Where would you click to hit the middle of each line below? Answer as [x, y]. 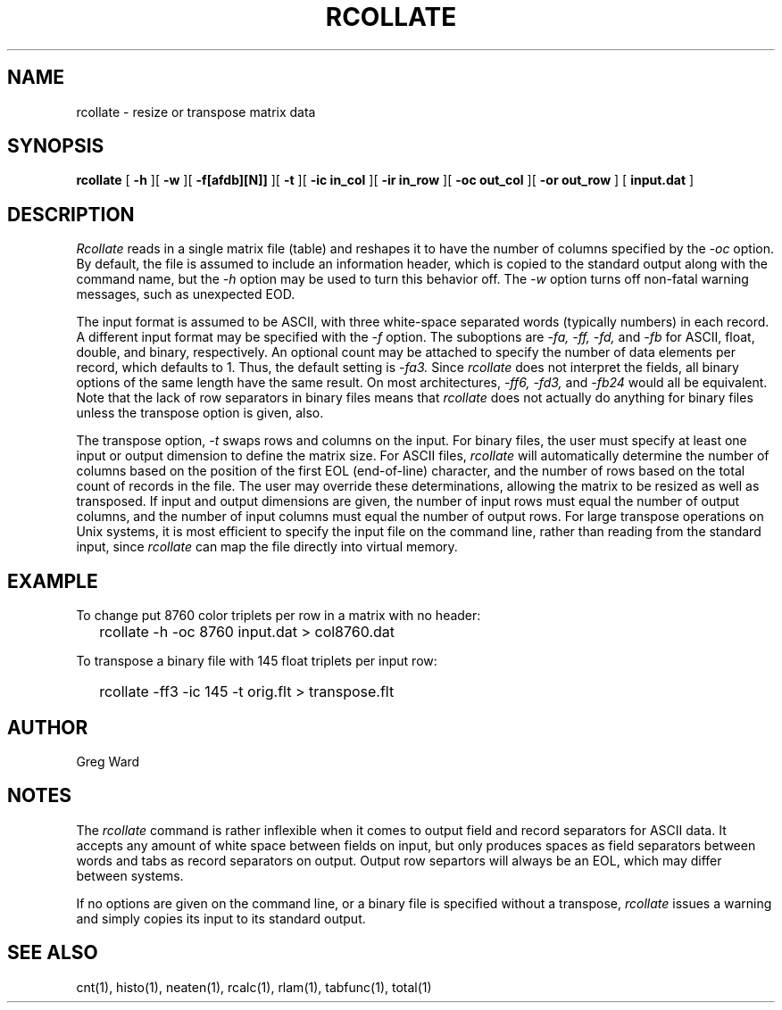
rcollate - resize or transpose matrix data [196, 112]
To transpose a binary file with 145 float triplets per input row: [257, 661]
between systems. [130, 875]
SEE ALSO [53, 953]
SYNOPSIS [56, 146]
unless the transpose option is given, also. [200, 413]
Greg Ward [108, 761]
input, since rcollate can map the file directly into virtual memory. [267, 547]
